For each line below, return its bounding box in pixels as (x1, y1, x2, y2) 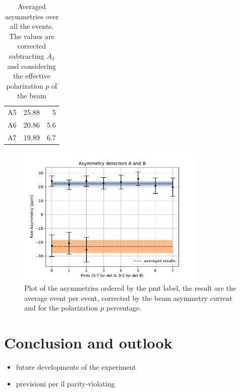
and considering (7, 60, 56, 71)
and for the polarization (24, 302, 98, 313)
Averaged (17, 1, 46, 11)
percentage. (106, 302, 142, 313)
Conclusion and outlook (4, 332, 173, 352)
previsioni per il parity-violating (16, 378, 115, 389)
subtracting (9, 50, 45, 61)
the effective (13, 70, 51, 81)
